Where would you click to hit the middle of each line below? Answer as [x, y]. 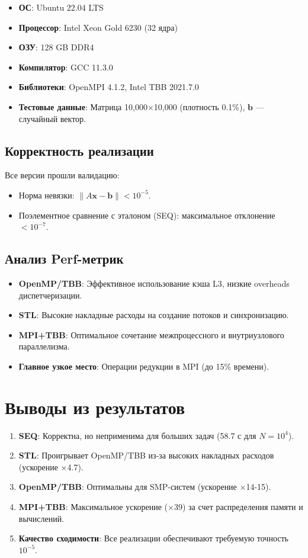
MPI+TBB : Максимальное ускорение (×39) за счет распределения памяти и [161, 506]
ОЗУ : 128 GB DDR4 [56, 47]
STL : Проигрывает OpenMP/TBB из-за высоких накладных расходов [146, 455]
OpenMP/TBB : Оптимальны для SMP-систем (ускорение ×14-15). [145, 487]
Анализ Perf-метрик [64, 259]
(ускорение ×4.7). [51, 466]
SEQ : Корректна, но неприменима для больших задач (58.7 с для [137, 435]
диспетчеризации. [50, 295]
